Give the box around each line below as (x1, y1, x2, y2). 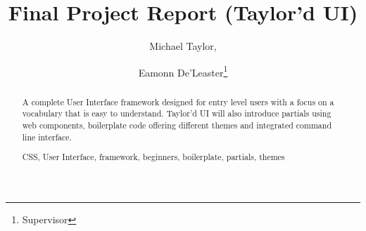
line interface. (22, 131, 72, 143)
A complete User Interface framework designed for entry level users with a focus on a (22, 95, 334, 107)
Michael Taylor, (149, 39, 217, 53)
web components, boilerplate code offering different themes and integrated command (22, 119, 332, 131)
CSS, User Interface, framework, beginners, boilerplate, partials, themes (22, 151, 285, 163)
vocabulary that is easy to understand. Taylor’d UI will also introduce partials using (22, 107, 332, 119)
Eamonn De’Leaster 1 (138, 62, 228, 79)
